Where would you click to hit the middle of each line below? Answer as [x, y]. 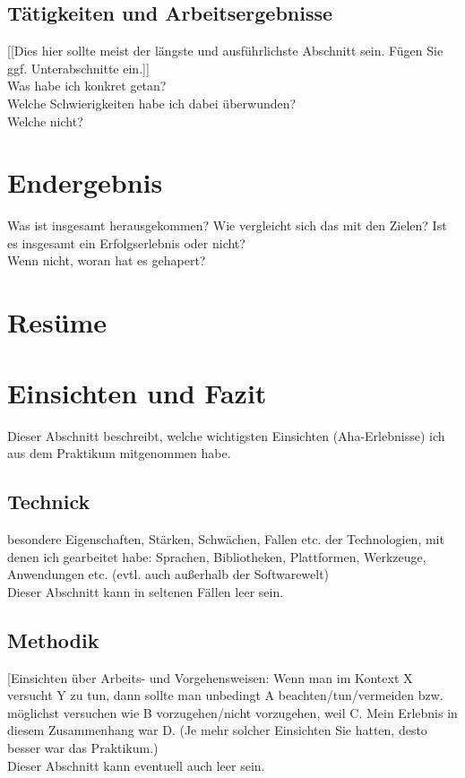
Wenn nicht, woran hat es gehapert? [107, 260]
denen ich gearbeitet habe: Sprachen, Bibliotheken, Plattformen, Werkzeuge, [217, 556]
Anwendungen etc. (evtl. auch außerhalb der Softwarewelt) [168, 574]
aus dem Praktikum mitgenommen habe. [119, 453]
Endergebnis [85, 182]
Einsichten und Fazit [137, 392]
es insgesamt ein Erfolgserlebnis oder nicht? [126, 242]
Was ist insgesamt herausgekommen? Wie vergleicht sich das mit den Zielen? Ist [227, 225]
